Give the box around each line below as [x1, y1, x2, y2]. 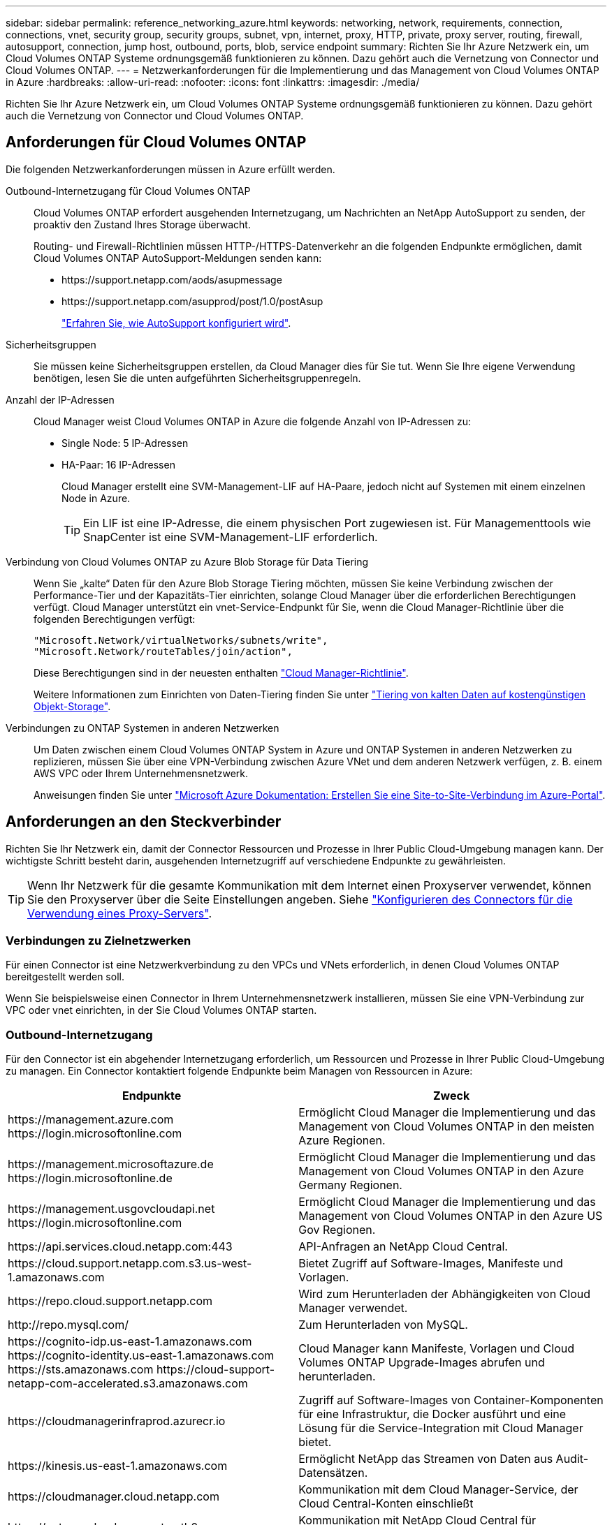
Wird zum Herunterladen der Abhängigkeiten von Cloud [298, 1287, 590, 1302]
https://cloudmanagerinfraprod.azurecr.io [8, 1414, 226, 1429]
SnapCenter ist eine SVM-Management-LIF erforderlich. [83, 529, 378, 544]
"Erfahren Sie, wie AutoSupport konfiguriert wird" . [61, 316, 291, 329]
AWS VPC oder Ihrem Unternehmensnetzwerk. [34, 767, 249, 779]
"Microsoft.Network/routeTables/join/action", [34, 645, 293, 657]
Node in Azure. [61, 492, 131, 504]
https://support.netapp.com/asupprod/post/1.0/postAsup [61, 295, 323, 307]
